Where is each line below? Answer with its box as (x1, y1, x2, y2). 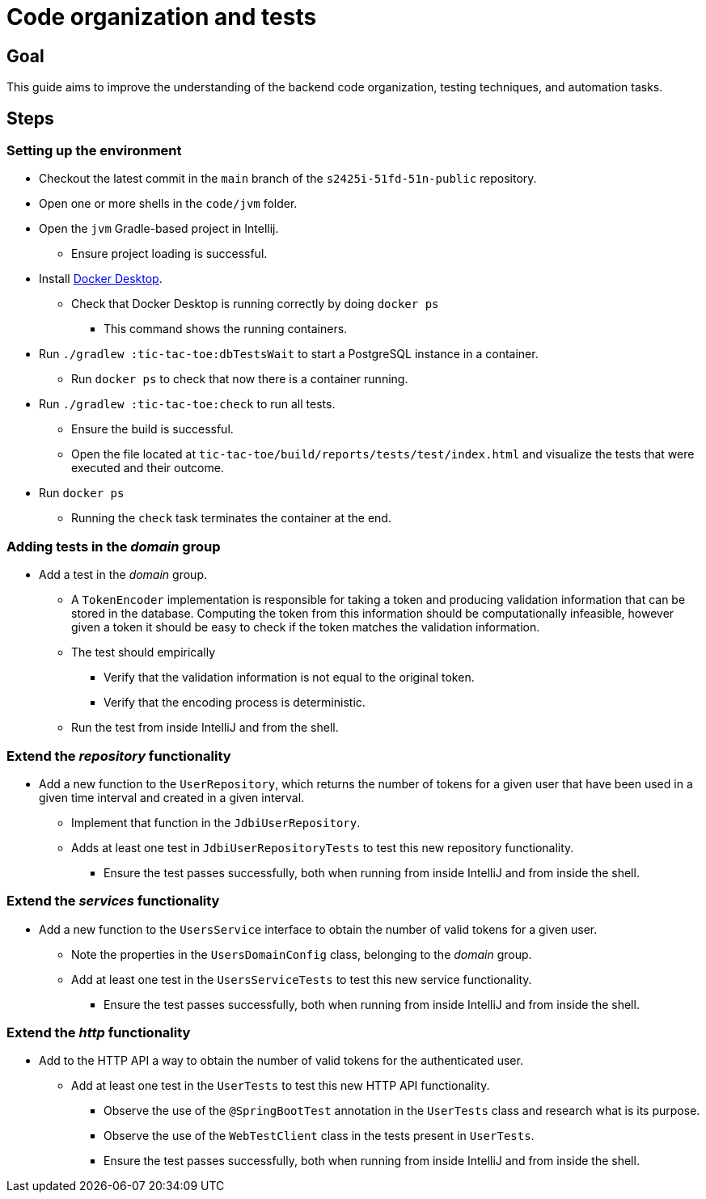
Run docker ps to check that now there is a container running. (71, 372, 408, 386)
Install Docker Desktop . (39, 272, 163, 286)
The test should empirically (71, 645, 216, 660)
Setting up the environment (6, 142, 182, 159)
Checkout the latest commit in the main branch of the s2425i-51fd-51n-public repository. (39, 171, 537, 186)
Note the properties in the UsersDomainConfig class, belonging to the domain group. (71, 947, 532, 961)
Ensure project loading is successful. (71, 247, 268, 261)
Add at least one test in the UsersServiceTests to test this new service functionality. (71, 972, 532, 986)
